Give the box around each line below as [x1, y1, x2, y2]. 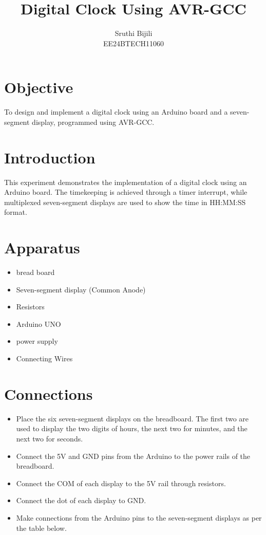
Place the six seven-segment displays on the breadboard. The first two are [16, 413, 249, 423]
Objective [4, 77, 73, 98]
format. [4, 207, 27, 217]
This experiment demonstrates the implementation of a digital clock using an [4, 176, 247, 187]
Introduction [4, 146, 96, 168]
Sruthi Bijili [115, 28, 153, 39]
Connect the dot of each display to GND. [16, 495, 146, 506]
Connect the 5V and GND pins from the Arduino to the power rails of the [16, 450, 251, 461]
